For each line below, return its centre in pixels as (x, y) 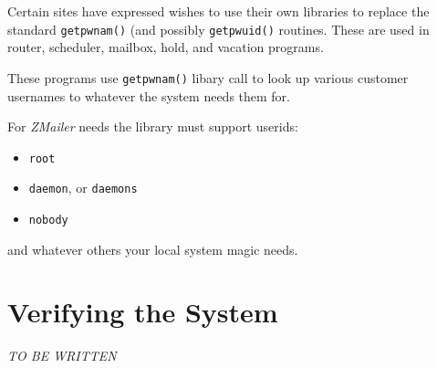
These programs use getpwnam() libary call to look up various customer (208, 77)
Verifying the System (143, 312)
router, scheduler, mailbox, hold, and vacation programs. (166, 47)
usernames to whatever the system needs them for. (149, 95)
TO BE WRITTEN (62, 356)
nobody (48, 220)
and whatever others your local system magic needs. (153, 249)
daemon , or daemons (83, 188)
